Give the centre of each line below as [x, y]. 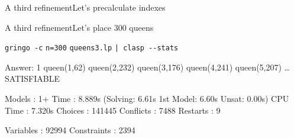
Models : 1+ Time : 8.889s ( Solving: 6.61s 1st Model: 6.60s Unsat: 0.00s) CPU [147, 99]
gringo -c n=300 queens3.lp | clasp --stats [92, 48]
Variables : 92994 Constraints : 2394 [70, 130]
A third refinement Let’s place [58, 27]
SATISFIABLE [32, 78]
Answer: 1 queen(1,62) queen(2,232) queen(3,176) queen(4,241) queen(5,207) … [148, 67]
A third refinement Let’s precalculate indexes [85, 7]
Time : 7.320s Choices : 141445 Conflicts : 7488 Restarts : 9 [113, 110]
